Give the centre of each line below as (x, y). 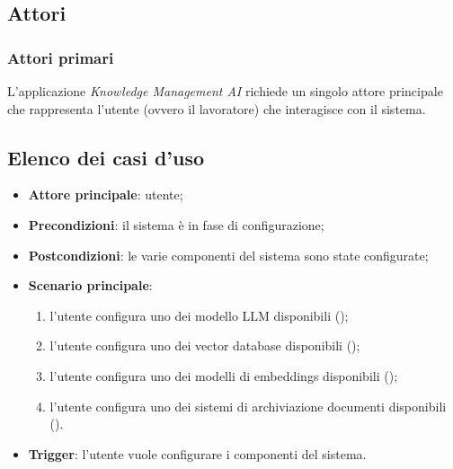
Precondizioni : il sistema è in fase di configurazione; (176, 224)
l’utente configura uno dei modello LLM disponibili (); (199, 315)
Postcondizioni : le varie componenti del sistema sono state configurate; (228, 255)
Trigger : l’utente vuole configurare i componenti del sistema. (197, 453)
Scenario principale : (90, 285)
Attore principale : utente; (106, 195)
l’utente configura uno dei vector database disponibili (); (205, 345)
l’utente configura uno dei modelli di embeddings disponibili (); (224, 375)
